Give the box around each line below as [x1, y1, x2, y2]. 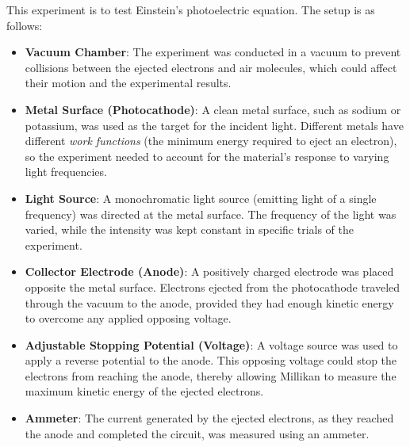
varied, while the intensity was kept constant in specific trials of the [25, 221, 354, 238]
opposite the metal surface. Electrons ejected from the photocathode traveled [25, 278, 400, 295]
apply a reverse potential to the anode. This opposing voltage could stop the [25, 352, 397, 369]
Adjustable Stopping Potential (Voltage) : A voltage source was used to [25, 336, 398, 353]
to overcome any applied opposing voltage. [25, 310, 232, 327]
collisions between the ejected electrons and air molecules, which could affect [25, 59, 397, 75]
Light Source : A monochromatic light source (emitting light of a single [25, 189, 377, 206]
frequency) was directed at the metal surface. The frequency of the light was [25, 205, 397, 222]
